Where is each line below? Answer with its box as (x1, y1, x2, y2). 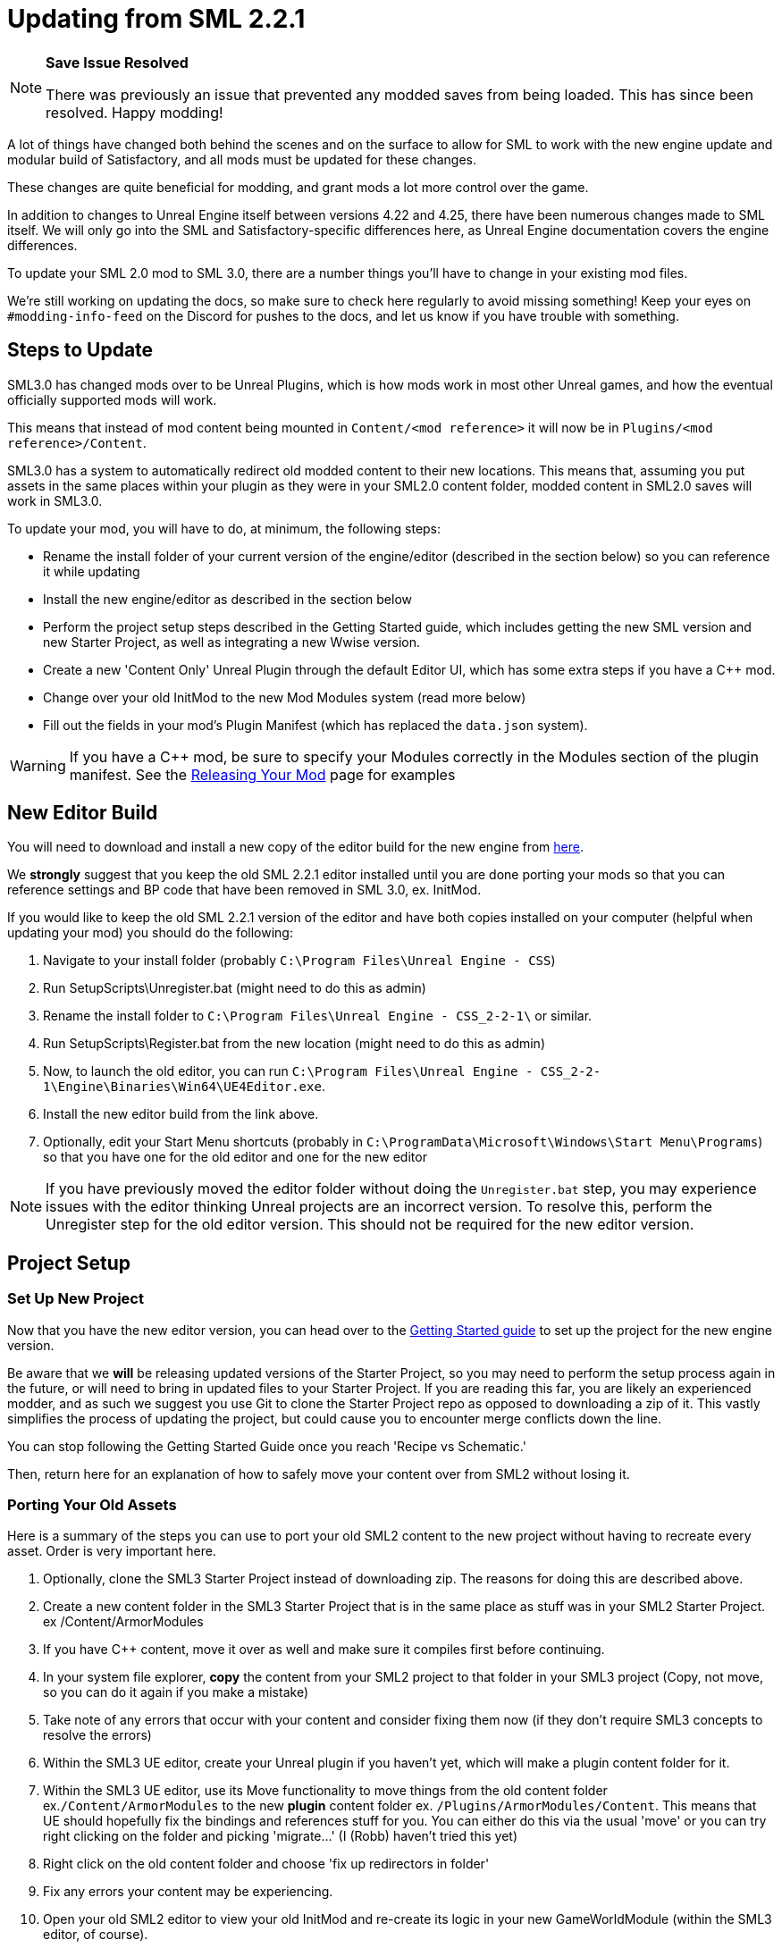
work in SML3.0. (7, 492, 103, 508)
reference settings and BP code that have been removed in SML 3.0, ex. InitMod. (7, 882, 482, 898)
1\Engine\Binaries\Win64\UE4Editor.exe (43, 1079, 322, 1095)
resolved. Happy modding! (46, 103, 223, 122)
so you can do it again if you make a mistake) (43, 1684, 308, 1700)
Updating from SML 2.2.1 (7, 4, 306, 34)
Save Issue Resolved (46, 53, 189, 71)
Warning (10, 756, 66, 775)
